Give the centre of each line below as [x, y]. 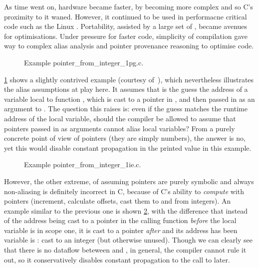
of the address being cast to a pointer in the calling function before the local [120, 220]
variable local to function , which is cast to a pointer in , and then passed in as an [129, 99]
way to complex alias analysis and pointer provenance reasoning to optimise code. [129, 46]
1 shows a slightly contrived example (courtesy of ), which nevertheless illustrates [129, 79]
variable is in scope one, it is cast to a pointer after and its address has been [121, 230]
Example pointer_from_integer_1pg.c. [84, 62]
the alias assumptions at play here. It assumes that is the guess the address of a [126, 89]
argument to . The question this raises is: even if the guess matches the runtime [126, 109]
